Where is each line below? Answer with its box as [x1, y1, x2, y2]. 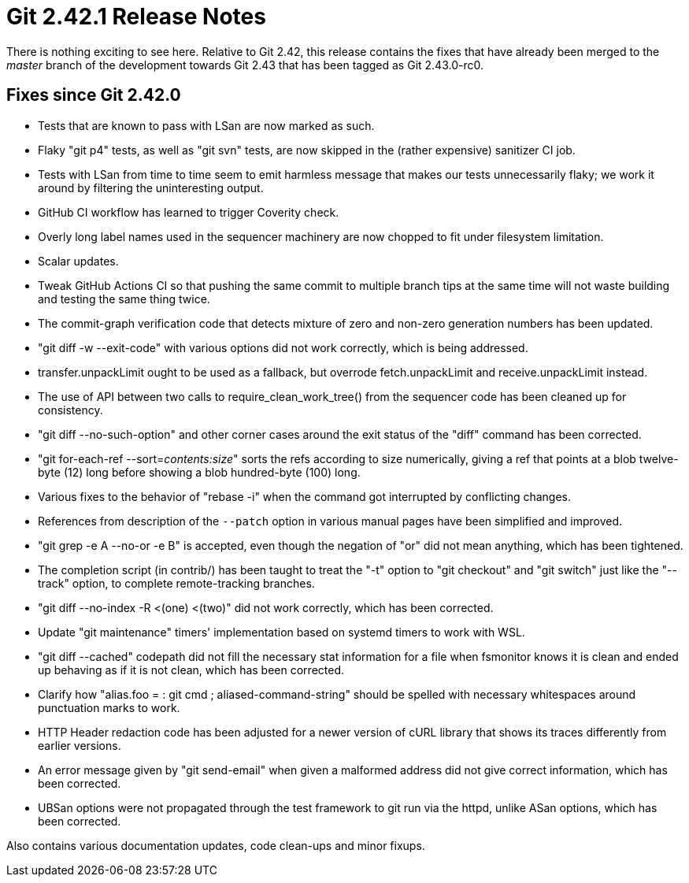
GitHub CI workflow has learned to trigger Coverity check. [38, 205, 339, 219]
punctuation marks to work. [38, 700, 180, 714]
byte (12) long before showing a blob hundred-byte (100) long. [38, 465, 361, 479]
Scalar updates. [38, 254, 119, 268]
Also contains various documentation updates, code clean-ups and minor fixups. [6, 838, 425, 852]
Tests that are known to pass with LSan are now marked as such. [38, 118, 375, 132]
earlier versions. [38, 738, 121, 752]
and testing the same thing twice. [38, 291, 210, 306]
